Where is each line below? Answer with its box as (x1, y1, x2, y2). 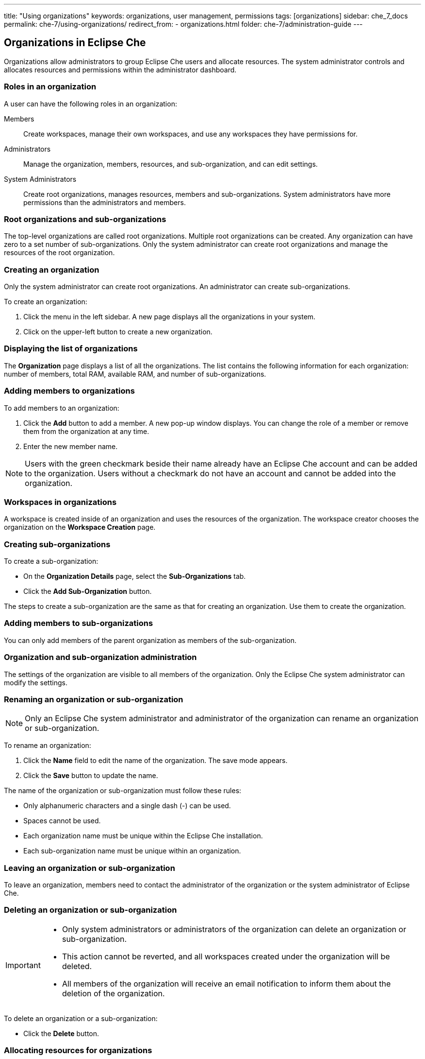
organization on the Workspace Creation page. (4, 523, 156, 532)
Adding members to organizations (4, 386, 135, 396)
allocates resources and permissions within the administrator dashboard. (4, 65, 237, 74)
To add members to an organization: (4, 403, 119, 412)
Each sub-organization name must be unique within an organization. (23, 847, 241, 855)
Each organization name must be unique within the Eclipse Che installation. (23, 832, 263, 840)
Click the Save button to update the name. (23, 771, 158, 780)
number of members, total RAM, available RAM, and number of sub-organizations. (4, 369, 266, 378)
